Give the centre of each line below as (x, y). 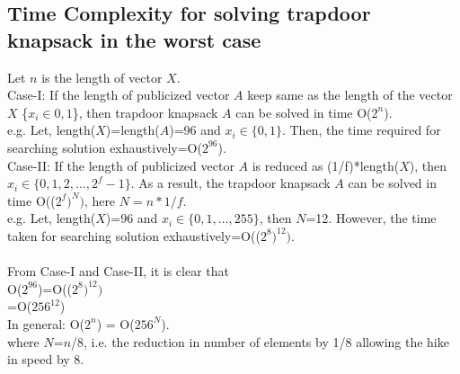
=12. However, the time (371, 218)
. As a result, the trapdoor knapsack (230, 183)
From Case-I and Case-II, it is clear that (119, 271)
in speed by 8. (46, 359)
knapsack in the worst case (134, 39)
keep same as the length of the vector (350, 95)
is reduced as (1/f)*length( (326, 165)
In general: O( (46, 323)
